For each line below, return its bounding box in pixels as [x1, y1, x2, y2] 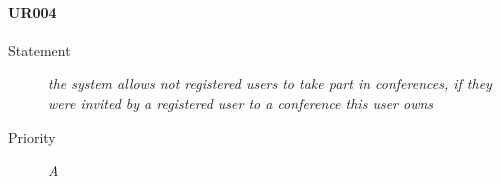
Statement [8, 39, 71, 60]
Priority [8, 126, 56, 147]
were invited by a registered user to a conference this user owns [48, 92, 434, 113]
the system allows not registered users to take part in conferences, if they [48, 73, 492, 94]
